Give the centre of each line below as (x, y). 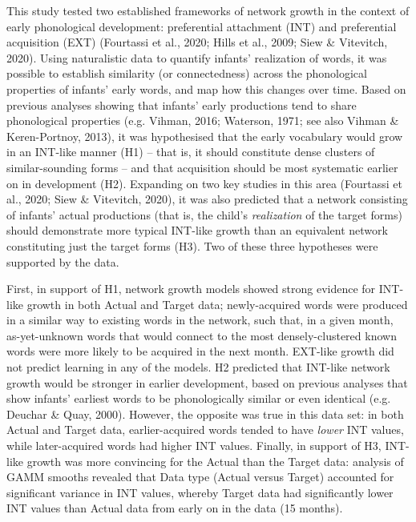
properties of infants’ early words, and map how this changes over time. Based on (206, 88)
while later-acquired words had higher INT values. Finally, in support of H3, (194, 446)
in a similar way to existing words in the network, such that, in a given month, (200, 320)
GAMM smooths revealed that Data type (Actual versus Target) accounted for (200, 477)
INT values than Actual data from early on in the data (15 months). (175, 508)
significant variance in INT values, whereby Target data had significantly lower (200, 492)
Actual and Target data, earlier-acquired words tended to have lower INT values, (205, 430)
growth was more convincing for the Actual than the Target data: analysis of (215, 461)
